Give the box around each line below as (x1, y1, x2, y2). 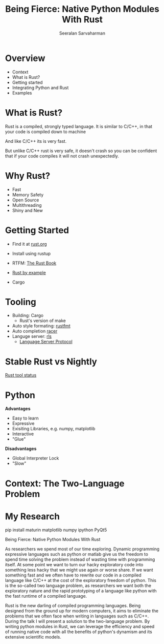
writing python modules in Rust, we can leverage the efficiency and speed (5, 624, 155, 630)
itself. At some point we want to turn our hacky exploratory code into (5, 562, 143, 568)
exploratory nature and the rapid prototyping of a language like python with (5, 588, 157, 594)
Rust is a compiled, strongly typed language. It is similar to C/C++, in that (5, 123, 153, 129)
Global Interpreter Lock (12, 455, 59, 461)
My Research (5, 511, 60, 522)
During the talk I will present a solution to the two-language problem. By (5, 618, 150, 624)
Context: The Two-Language (5, 478, 125, 489)
